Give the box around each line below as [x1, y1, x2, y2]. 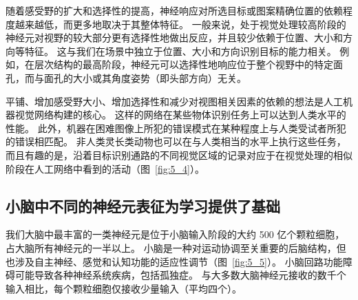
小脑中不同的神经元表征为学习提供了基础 [6, 195, 280, 216]
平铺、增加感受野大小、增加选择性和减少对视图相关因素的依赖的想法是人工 [6, 94, 343, 108]
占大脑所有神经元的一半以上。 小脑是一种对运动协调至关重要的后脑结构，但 [6, 240, 346, 255]
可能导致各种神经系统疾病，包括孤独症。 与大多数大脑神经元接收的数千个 [14, 268, 346, 282]
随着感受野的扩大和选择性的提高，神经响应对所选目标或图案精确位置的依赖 [6, 3, 343, 17]
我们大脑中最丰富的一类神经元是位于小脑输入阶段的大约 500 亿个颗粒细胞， [6, 227, 345, 242]
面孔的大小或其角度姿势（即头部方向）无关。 [43, 70, 246, 85]
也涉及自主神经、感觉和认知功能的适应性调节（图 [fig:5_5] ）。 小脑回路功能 [6, 254, 343, 268]
